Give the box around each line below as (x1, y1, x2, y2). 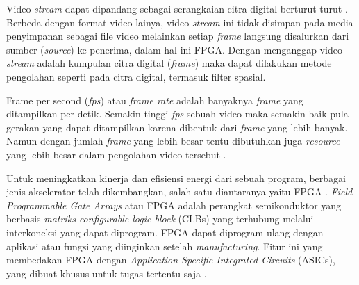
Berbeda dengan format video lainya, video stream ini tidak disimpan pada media (6, 15, 353, 29)
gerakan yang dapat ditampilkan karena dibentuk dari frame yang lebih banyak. (6, 120, 348, 134)
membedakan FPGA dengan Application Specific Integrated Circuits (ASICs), (6, 252, 335, 267)
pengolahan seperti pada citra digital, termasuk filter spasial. (6, 69, 266, 83)
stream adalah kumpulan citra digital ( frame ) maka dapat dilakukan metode (6, 56, 332, 70)
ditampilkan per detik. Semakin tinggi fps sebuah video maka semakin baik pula (6, 106, 349, 121)
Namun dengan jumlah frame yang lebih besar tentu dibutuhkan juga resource (6, 133, 340, 148)
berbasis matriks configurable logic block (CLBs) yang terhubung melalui (6, 211, 314, 226)
